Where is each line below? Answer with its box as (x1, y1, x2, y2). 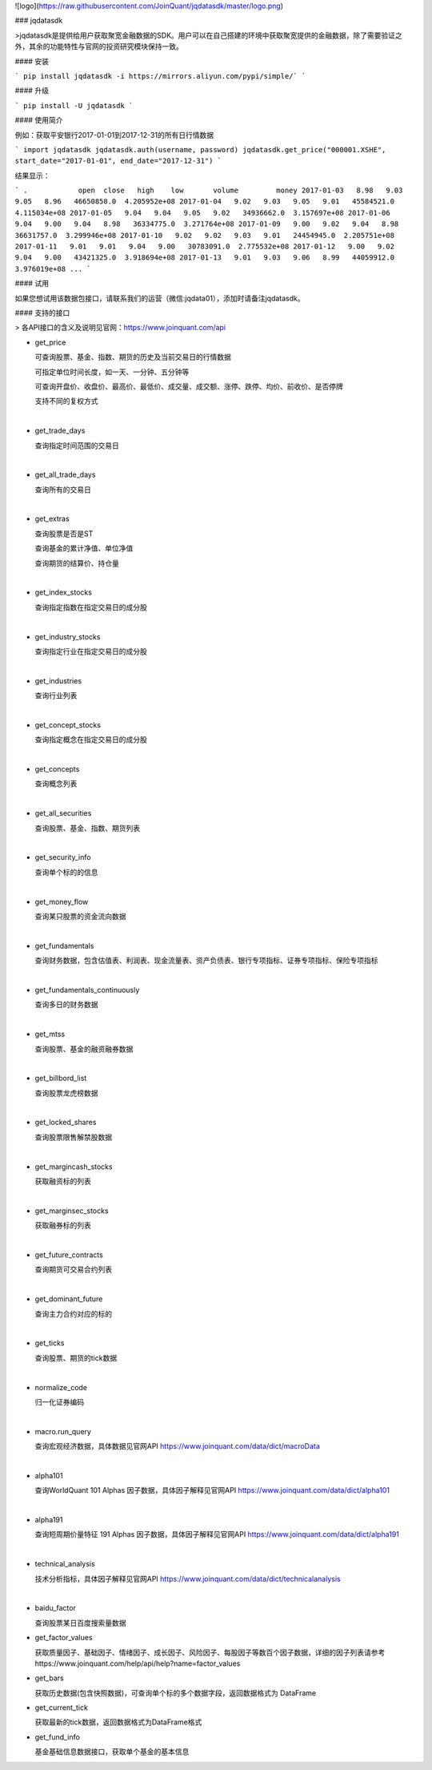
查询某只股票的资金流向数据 (34, 912, 126, 921)
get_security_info (34, 853, 91, 862)
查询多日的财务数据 (34, 1000, 98, 1010)
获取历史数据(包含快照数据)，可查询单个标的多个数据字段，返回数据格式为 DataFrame (34, 1687, 317, 1698)
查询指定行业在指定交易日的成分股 (34, 646, 147, 656)
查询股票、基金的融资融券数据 (34, 1044, 134, 1054)
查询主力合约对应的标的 (34, 1308, 112, 1318)
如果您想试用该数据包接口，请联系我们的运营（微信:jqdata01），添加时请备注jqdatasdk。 (14, 293, 306, 303)
